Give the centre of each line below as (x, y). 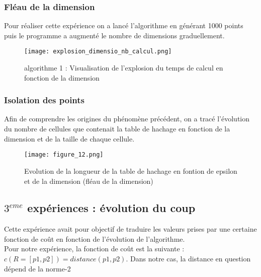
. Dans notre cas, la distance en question (188, 259)
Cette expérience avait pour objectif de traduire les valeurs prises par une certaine (130, 229)
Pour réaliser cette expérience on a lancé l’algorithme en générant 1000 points (124, 25)
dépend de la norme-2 (37, 268)
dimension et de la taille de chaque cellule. (69, 138)
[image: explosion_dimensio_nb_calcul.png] (98, 52)
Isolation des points (45, 100)
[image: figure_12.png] (64, 155)
